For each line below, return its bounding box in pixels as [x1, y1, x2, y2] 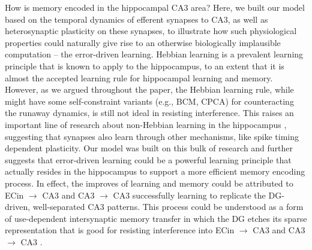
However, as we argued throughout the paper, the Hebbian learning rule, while [5, 83, 294, 96]
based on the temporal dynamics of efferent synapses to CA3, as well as [5, 13, 268, 25]
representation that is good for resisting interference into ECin [5, 224, 235, 236]
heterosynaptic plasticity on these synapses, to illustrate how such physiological [5, 25, 297, 37]
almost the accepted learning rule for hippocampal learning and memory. [5, 71, 273, 84]
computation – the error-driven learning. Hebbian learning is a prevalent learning [5, 48, 304, 60]
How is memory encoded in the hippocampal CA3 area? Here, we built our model [5, 1, 305, 13]
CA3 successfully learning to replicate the [113, 188, 266, 201]
